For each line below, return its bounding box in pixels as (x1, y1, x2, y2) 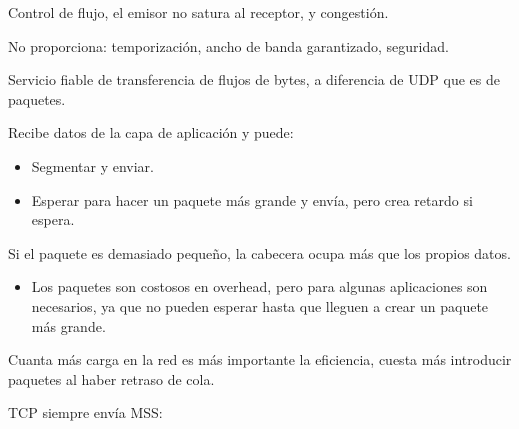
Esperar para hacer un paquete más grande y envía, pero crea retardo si (31, 189, 473, 210)
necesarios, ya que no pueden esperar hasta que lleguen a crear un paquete (31, 295, 489, 316)
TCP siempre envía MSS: (8, 402, 163, 423)
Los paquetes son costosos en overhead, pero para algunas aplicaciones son (31, 276, 488, 297)
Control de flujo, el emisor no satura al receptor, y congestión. (8, 2, 389, 22)
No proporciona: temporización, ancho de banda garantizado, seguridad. (8, 35, 449, 56)
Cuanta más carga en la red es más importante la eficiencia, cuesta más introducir (8, 349, 512, 370)
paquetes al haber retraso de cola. (8, 368, 215, 389)
